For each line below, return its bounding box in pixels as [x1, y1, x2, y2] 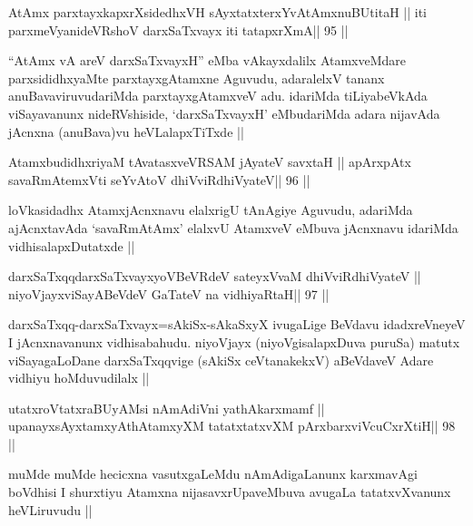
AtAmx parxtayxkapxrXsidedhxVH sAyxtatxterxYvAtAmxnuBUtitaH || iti [8, 3, 427, 21]
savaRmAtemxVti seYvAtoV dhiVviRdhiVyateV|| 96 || [8, 170, 310, 189]
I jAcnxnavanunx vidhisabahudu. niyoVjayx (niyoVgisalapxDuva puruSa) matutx [8, 332, 460, 351]
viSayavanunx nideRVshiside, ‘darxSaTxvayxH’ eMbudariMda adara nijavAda [8, 103, 440, 122]
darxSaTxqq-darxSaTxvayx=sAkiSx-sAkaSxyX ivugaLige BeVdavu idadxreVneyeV [8, 315, 466, 334]
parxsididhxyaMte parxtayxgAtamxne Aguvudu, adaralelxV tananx [8, 68, 385, 87]
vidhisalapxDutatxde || [8, 236, 135, 255]
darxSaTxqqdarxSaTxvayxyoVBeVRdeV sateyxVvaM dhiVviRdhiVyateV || [8, 267, 421, 286]
